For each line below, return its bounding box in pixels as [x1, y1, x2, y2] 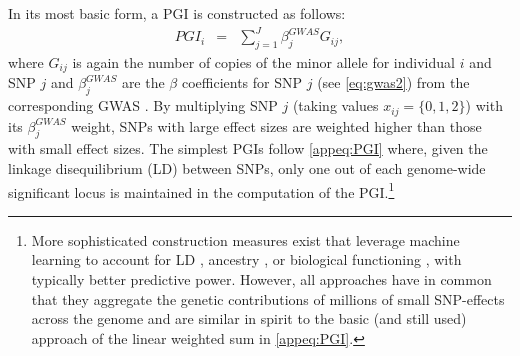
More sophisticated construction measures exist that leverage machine [31, 229, 460, 250]
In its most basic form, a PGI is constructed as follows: [8, 3, 346, 23]
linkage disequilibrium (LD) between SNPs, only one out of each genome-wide [8, 158, 486, 179]
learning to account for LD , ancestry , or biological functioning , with [31, 249, 462, 270]
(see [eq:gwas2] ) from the [317, 72, 470, 93]
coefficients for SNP [181, 72, 303, 93]
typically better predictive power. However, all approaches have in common [31, 269, 492, 290]
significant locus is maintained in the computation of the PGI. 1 [8, 178, 395, 202]
